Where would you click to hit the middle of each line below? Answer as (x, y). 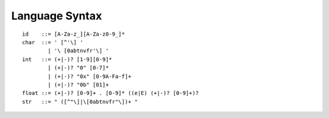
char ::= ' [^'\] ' (53, 42)
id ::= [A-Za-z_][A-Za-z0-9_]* (73, 34)
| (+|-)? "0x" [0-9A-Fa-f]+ (90, 76)
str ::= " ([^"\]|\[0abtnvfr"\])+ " (80, 102)
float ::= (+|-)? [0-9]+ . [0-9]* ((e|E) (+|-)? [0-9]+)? (111, 93)
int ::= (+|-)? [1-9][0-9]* (67, 59)
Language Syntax (57, 16)
